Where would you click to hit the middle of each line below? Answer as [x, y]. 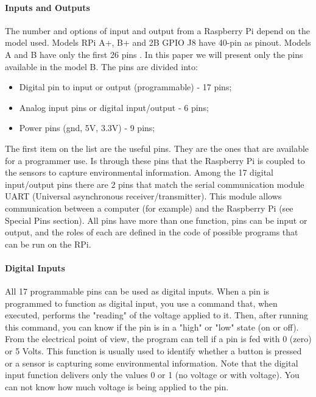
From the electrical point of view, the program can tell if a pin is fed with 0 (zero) [158, 339]
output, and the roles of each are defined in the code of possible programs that [152, 232]
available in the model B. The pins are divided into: [101, 66]
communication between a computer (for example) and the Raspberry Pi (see [149, 208]
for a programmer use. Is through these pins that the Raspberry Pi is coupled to [155, 160]
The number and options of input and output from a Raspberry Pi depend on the [157, 30]
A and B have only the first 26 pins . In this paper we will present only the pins [154, 54]
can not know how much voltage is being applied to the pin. [117, 386]
